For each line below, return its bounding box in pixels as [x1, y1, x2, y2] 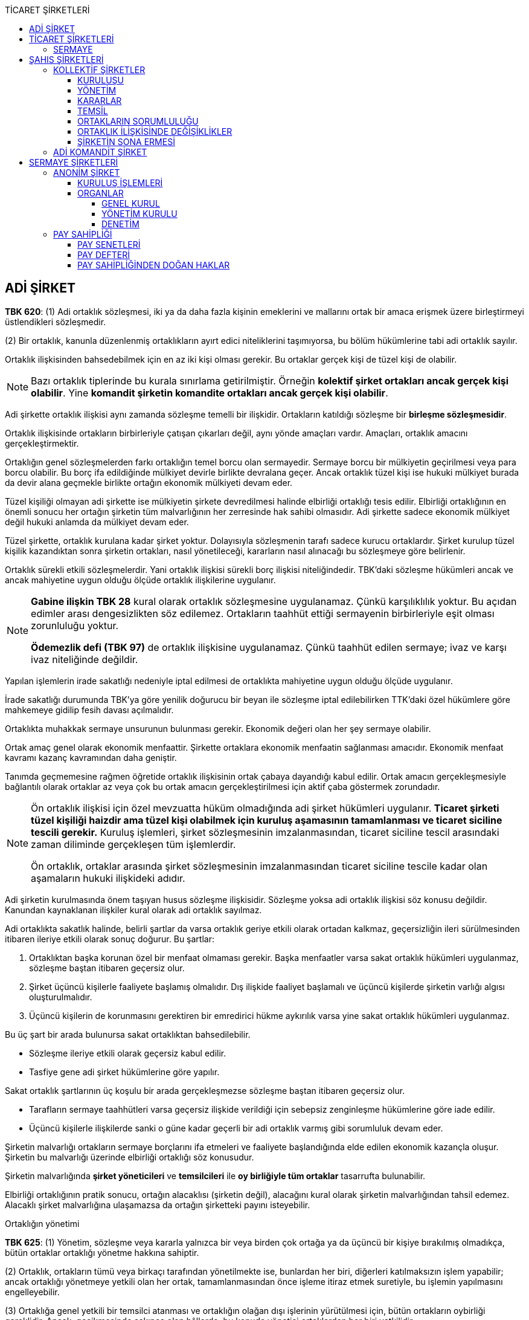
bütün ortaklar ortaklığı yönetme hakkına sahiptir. [5, 1247, 199, 1258]
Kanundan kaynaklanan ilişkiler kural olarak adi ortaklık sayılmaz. [5, 904, 262, 915]
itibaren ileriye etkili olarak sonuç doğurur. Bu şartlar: [5, 933, 214, 944]
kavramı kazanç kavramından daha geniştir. [5, 752, 177, 763]
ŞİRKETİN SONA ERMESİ [77, 137, 175, 147]
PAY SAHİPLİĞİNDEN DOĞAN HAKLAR [77, 260, 230, 270]
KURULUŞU [77, 75, 124, 85]
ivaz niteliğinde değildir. [31, 653, 138, 665]
